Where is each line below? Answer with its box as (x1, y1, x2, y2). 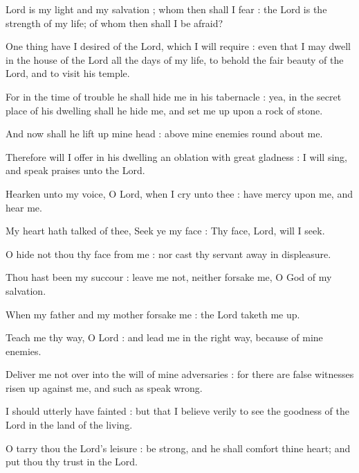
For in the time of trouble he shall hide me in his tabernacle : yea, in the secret (6, 89, 342, 103)
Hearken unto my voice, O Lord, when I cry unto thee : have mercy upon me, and (6, 186, 353, 200)
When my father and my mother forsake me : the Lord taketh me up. (6, 307, 300, 321)
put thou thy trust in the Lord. (6, 454, 138, 469)
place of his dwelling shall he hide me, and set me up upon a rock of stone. (6, 103, 323, 117)
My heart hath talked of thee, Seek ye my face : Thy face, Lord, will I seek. (6, 223, 325, 238)
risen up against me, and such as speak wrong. (6, 380, 203, 395)
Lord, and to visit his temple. (6, 66, 130, 80)
